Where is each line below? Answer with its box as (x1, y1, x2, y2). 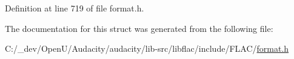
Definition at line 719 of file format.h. (5, 2, 144, 14)
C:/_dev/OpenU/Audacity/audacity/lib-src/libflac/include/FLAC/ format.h (5, 42, 289, 55)
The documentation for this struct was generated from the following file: (5, 22, 273, 34)
